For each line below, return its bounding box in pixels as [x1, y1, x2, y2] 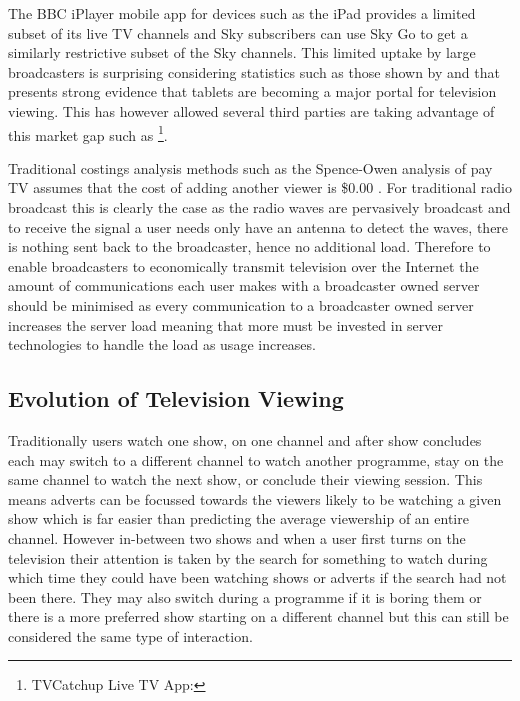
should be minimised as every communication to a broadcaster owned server [8, 294, 474, 315]
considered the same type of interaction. [8, 625, 253, 646]
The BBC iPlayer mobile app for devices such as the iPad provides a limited [8, 3, 476, 23]
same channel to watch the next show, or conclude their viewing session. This [8, 469, 483, 490]
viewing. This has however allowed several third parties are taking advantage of [8, 100, 495, 121]
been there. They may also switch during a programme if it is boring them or [8, 586, 482, 607]
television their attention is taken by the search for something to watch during [8, 547, 488, 568]
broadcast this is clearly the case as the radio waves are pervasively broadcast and [8, 197, 511, 217]
